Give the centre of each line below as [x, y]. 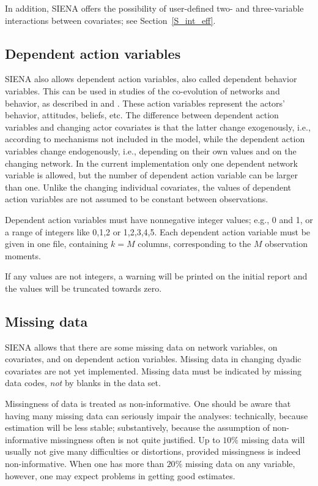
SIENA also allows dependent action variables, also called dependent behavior [151, 79]
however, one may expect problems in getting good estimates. [120, 475]
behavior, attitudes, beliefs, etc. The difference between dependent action [142, 115]
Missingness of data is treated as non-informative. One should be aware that [148, 404]
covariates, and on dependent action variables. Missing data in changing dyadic [153, 359]
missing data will [273, 439]
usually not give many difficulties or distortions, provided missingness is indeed [153, 451]
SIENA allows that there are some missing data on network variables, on [141, 347]
